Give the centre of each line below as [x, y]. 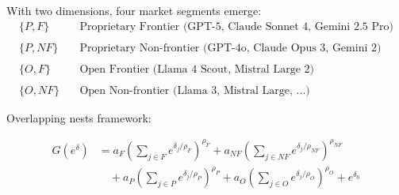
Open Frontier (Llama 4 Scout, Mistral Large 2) [197, 69]
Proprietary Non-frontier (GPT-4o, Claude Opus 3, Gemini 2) [230, 48]
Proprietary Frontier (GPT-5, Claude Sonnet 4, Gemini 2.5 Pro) [236, 26]
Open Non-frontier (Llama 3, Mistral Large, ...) [195, 90]
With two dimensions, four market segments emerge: [134, 10]
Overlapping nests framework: [79, 117]
